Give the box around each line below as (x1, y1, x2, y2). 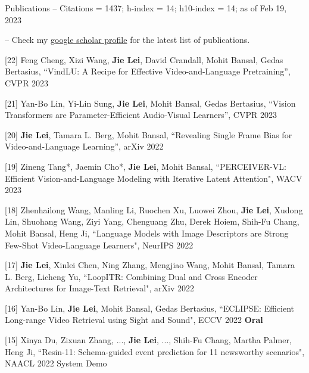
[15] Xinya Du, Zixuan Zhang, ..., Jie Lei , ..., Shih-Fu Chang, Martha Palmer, (5, 334, 292, 346)
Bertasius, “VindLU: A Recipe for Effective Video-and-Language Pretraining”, (5, 65, 291, 77)
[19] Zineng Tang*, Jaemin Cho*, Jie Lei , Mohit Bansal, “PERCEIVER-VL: (5, 160, 286, 172)
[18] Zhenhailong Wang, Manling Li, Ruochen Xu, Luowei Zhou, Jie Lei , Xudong (5, 203, 303, 216)
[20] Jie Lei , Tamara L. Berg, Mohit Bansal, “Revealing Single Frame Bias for (5, 128, 292, 141)
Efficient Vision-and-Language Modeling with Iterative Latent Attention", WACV (5, 172, 302, 184)
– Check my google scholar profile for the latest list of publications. (5, 33, 250, 46)
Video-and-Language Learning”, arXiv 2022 (5, 140, 164, 153)
